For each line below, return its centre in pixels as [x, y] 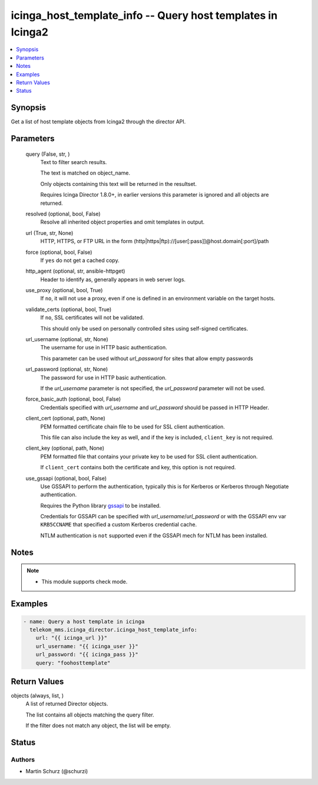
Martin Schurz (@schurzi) [57, 771]
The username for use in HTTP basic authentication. [104, 348]
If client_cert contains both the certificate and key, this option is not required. [138, 467]
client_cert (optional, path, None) [65, 418]
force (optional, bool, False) [59, 252]
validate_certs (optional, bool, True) [69, 309]
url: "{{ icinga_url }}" [72, 638]
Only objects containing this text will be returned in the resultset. [119, 184]
